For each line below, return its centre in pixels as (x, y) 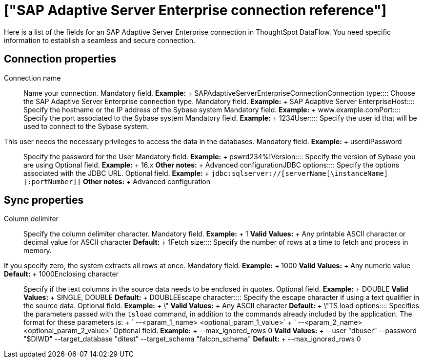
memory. (38, 251)
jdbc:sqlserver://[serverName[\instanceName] (300, 173)
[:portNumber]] (52, 181)
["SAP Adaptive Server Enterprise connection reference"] (195, 10)
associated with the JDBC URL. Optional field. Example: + (116, 173)
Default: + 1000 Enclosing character (61, 274)
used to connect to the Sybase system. (86, 126)
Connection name (32, 78)
